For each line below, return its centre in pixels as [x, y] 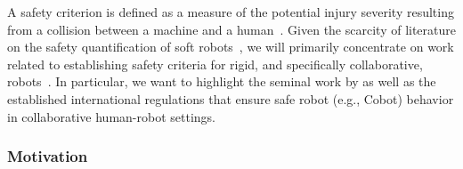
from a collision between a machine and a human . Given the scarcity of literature [232, 29]
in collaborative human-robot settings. [111, 116]
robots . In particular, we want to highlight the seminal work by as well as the [222, 81]
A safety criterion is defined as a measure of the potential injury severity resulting [231, 12]
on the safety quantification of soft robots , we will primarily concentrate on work [231, 47]
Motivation [48, 156]
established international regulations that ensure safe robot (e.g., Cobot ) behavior [231, 98]
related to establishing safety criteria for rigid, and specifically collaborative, [215, 64]
